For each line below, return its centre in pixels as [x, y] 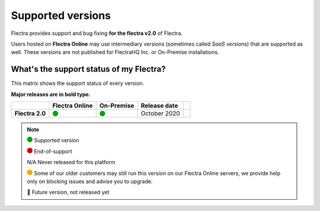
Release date [159, 105]
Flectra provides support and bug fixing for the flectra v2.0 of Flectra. [97, 33]
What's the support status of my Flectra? [88, 69]
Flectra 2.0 [30, 114]
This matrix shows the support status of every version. [78, 84]
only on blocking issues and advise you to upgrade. [90, 181]
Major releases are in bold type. [51, 94]
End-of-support [53, 151]
